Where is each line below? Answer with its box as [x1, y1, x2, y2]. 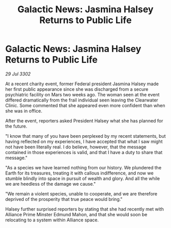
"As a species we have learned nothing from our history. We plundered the [5, 164, 162, 170]
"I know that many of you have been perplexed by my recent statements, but [5, 133, 166, 139]
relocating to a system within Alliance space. [5, 217, 99, 223]
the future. [5, 123, 27, 129]
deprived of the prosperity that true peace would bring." [5, 196, 123, 202]
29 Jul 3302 [5, 70, 31, 77]
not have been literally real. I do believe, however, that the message [5, 144, 147, 150]
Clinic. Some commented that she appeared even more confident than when [5, 102, 165, 108]
